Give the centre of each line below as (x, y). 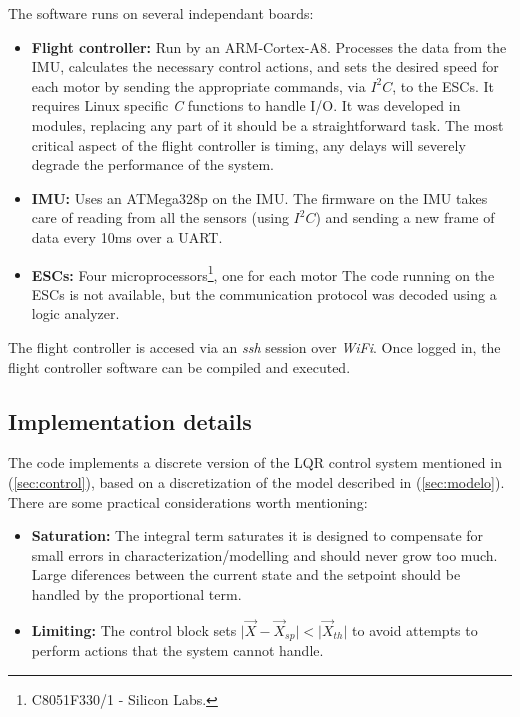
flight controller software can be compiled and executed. (179, 366)
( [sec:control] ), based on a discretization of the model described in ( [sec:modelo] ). (256, 481)
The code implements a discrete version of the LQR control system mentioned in (255, 462)
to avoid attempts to (415, 629)
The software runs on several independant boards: (161, 13)
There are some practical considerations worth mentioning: (188, 501)
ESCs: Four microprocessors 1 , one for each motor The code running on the (263, 273)
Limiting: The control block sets (134, 629)
